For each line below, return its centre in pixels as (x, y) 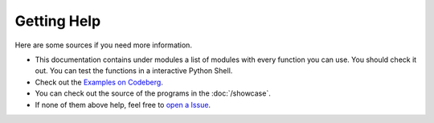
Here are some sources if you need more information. (104, 45)
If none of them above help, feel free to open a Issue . (123, 105)
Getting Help (58, 21)
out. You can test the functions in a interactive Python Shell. (134, 71)
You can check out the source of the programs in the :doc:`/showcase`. (153, 93)
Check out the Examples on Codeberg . (99, 82)
